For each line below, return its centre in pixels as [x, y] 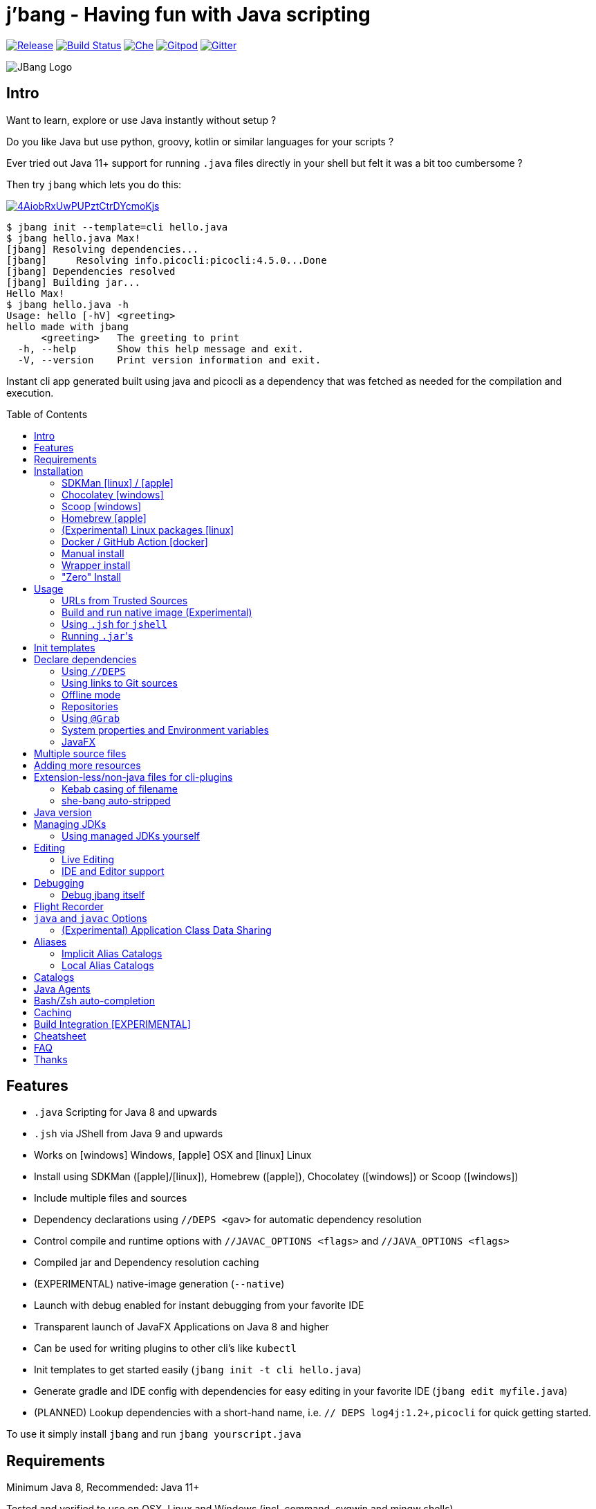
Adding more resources [87, 765]
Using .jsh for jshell [114, 624]
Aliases [50, 941]
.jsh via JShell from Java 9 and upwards [129, 1134]
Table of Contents [47, 414]
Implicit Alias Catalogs [112, 953]
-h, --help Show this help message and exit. [160, 349]
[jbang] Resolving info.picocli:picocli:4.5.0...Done [167, 260]
